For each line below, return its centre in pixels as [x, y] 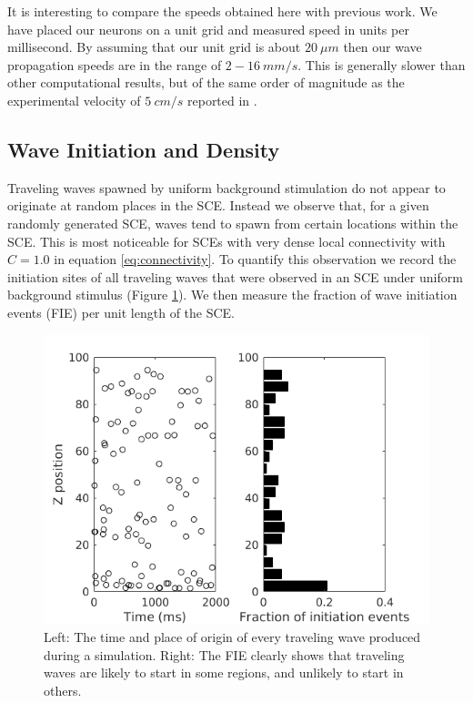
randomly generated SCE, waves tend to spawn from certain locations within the [233, 223]
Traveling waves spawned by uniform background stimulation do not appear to [226, 187]
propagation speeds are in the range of [115, 64]
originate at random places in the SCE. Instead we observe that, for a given [218, 205]
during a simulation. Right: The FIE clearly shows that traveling [224, 654]
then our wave [382, 47]
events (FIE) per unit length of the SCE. [121, 312]
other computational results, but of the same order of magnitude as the [206, 82]
